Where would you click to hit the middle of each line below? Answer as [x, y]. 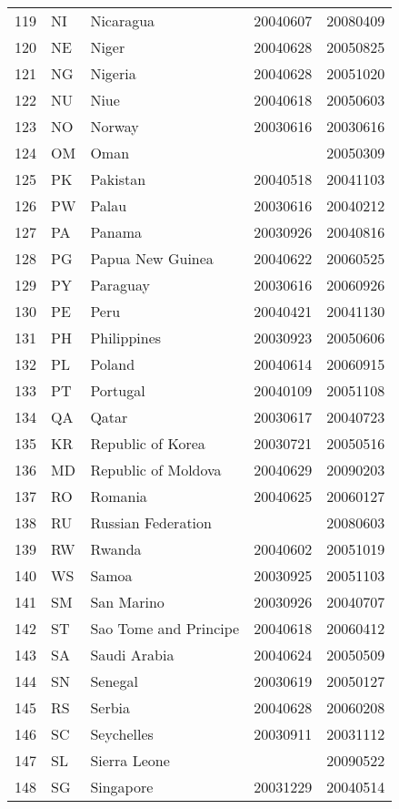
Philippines [126, 338]
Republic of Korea [148, 443]
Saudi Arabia [132, 655]
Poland [113, 364]
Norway [115, 126]
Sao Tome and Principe [165, 628]
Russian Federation [151, 522]
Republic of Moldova [156, 470]
